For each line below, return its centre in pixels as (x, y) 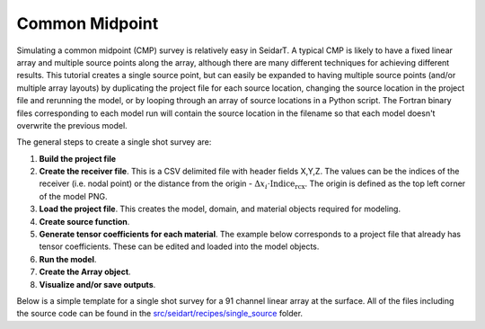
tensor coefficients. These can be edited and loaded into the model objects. (179, 246)
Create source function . (84, 221)
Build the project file (78, 158)
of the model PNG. (73, 196)
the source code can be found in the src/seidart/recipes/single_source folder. (160, 314)
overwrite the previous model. (72, 125)
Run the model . (68, 259)
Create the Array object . (85, 272)
